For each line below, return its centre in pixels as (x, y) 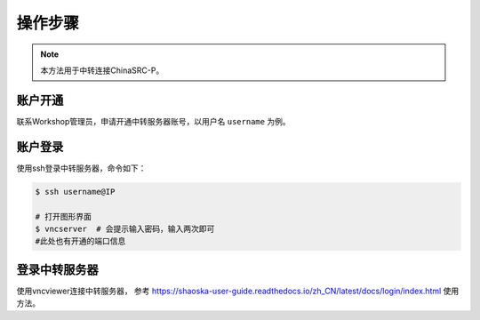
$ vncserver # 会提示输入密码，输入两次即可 (125, 228)
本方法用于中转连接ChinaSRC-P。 (102, 70)
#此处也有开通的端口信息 (80, 241)
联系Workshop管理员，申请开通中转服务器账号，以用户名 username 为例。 (153, 121)
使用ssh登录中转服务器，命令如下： (81, 168)
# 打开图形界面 (64, 216)
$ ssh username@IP (75, 192)
